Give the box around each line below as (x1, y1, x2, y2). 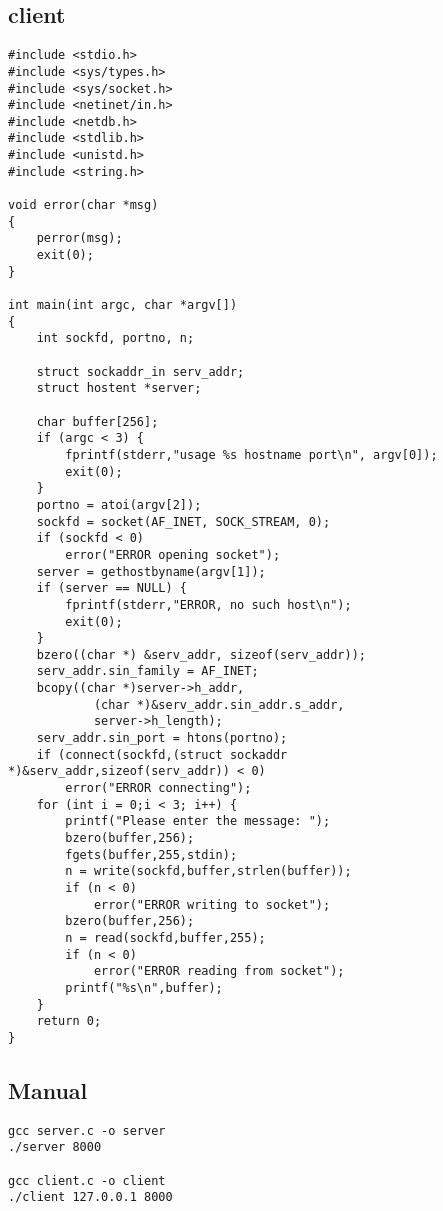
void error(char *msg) (8, 198, 159, 213)
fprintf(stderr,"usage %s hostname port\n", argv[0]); (65, 447, 438, 462)
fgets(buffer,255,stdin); (65, 847, 238, 862)
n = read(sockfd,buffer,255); (65, 930, 266, 945)
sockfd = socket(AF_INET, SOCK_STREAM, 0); (36, 514, 331, 529)
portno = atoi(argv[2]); (36, 497, 202, 512)
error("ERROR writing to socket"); (93, 897, 331, 912)
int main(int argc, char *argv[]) (8, 298, 238, 313)
